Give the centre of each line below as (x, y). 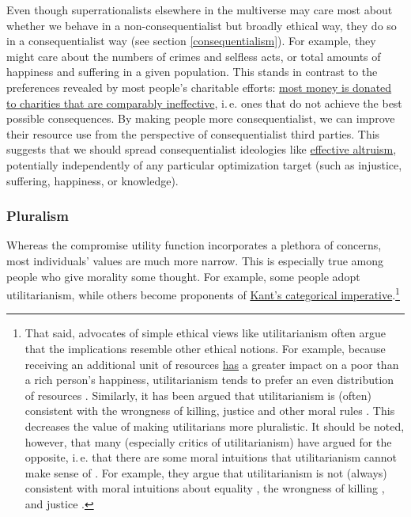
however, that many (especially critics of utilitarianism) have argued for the (208, 441)
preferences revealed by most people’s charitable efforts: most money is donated (199, 87)
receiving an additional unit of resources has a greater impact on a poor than (212, 364)
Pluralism (38, 216)
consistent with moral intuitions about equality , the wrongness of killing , (205, 488)
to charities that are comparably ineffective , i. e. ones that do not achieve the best (204, 103)
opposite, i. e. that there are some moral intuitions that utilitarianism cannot (211, 457)
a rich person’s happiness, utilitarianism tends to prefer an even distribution (209, 380)
